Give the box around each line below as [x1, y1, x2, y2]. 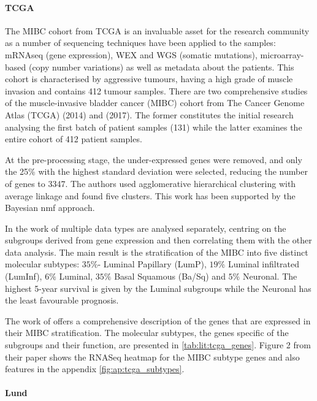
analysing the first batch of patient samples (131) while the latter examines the [5, 120, 302, 133]
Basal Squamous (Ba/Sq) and [114, 270, 226, 283]
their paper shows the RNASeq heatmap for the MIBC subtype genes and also [5, 350, 300, 363]
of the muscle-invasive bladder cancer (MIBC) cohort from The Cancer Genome [5, 96, 305, 109]
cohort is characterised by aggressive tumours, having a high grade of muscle [5, 72, 293, 85]
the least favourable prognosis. [5, 294, 119, 307]
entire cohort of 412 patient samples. [5, 132, 142, 145]
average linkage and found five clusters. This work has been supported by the [5, 189, 296, 202]
